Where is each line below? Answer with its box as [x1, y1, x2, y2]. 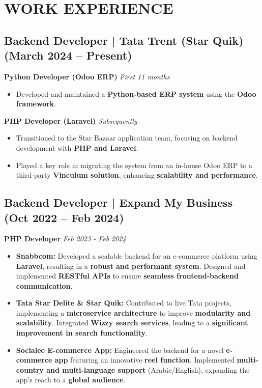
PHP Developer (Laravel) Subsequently [4, 115, 137, 126]
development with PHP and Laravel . [16, 142, 138, 153]
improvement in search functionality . [16, 327, 148, 338]
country [16, 364, 44, 375]
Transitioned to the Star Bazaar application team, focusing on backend [16, 132, 238, 143]
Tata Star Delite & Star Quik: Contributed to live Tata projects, [16, 297, 231, 308]
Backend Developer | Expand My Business [4, 195, 233, 210]
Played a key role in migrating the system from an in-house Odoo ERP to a [16, 159, 253, 170]
